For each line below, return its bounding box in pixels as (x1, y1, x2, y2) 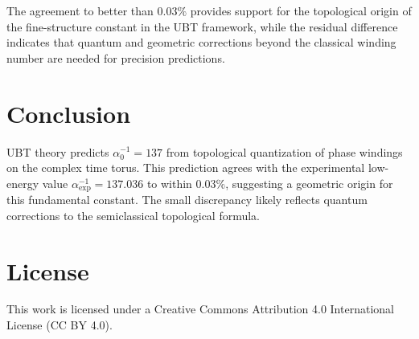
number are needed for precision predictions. (6, 49, 225, 66)
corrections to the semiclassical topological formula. (6, 206, 261, 223)
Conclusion (6, 96, 131, 129)
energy (6, 174, 39, 191)
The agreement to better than (6, 2, 154, 18)
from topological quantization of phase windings (166, 143, 403, 160)
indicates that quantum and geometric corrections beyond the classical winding (6, 34, 396, 51)
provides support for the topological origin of (190, 2, 412, 18)
